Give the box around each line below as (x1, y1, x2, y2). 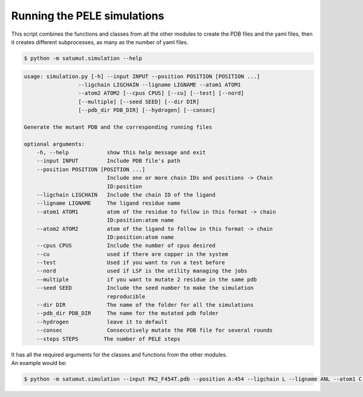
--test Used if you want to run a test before (36, 259, 225, 266)
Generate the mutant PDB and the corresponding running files (24, 123, 212, 130)
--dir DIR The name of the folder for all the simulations (36, 301, 254, 309)
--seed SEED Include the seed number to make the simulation (36, 284, 254, 292)
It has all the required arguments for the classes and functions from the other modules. (11, 351, 227, 358)
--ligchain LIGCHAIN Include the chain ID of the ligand (36, 191, 216, 198)
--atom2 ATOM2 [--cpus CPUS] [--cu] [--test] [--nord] (77, 90, 244, 97)
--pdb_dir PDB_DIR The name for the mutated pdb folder (36, 310, 219, 317)
